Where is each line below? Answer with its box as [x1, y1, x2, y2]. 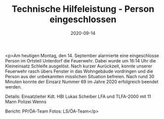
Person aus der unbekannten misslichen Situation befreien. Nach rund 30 [5, 73, 155, 79]
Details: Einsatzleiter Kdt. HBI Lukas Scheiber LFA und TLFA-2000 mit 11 [5, 93, 151, 99]
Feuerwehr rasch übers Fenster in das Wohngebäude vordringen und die [5, 68, 153, 74]
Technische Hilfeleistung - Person [11, 3, 155, 15]
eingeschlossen [49, 14, 117, 25]
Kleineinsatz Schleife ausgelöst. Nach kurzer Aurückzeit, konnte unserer [5, 63, 152, 69]
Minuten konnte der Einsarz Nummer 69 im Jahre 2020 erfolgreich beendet [5, 79, 159, 85]
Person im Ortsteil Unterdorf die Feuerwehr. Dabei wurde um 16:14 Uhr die [5, 58, 156, 63]
